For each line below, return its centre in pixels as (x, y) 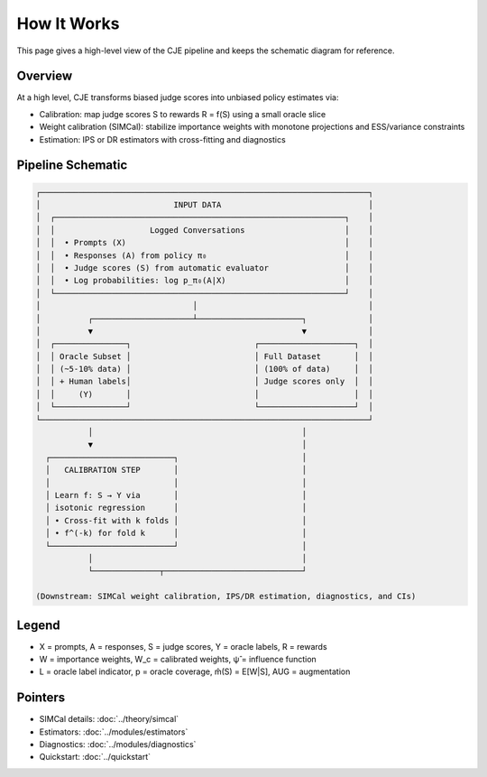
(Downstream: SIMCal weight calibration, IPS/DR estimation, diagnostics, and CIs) (226, 597)
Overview (45, 76)
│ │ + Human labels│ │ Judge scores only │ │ (205, 382)
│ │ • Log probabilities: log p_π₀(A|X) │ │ (205, 281)
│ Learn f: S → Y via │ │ (176, 495)
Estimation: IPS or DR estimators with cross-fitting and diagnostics (162, 139)
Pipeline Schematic (72, 166)
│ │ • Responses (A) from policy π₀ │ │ (205, 255)
